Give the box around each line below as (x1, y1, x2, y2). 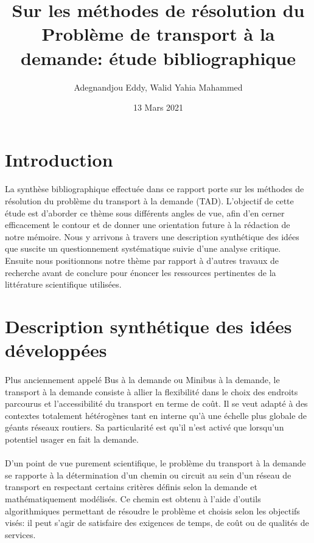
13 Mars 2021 (133, 101, 184, 114)
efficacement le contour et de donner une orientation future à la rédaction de (5, 218, 290, 231)
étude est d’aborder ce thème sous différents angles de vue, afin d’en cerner (5, 206, 285, 219)
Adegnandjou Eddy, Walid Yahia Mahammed (74, 80, 243, 93)
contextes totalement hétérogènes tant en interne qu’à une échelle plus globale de (5, 409, 307, 421)
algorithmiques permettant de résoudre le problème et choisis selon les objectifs (5, 504, 300, 517)
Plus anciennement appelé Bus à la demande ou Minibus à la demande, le (5, 373, 280, 386)
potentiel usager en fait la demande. (5, 432, 139, 445)
